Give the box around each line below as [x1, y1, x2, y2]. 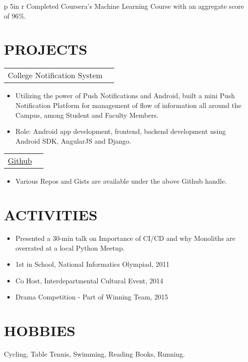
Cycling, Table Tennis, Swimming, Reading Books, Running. [4, 349, 185, 359]
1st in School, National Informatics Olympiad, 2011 [15, 259, 170, 269]
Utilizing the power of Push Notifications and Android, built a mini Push [15, 90, 235, 101]
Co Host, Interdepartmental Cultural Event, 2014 [15, 275, 164, 285]
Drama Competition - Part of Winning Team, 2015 [15, 292, 168, 302]
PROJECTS [4, 39, 87, 59]
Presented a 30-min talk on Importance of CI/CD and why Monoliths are [15, 233, 236, 243]
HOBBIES [4, 320, 76, 341]
